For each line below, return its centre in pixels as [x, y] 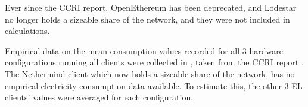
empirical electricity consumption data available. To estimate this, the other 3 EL [154, 85]
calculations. [27, 31]
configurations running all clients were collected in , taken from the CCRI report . [154, 62]
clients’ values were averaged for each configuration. [99, 97]
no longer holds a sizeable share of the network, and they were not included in [147, 19]
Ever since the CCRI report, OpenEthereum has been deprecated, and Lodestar [151, 7]
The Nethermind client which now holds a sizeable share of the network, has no [150, 73]
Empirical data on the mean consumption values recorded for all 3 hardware [144, 50]
